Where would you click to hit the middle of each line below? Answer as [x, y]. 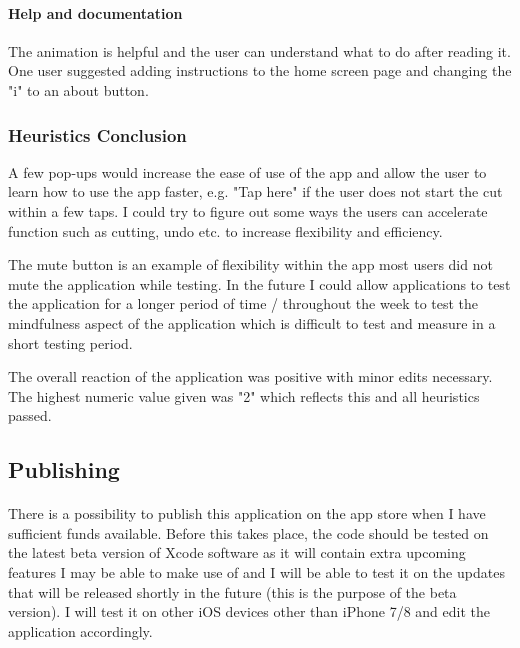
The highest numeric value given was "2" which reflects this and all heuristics [244, 395]
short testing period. [70, 342]
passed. [30, 415]
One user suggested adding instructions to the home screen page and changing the [260, 70]
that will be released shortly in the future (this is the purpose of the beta [232, 591]
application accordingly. [80, 630]
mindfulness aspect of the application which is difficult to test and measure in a [252, 322]
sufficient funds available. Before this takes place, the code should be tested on [248, 532]
